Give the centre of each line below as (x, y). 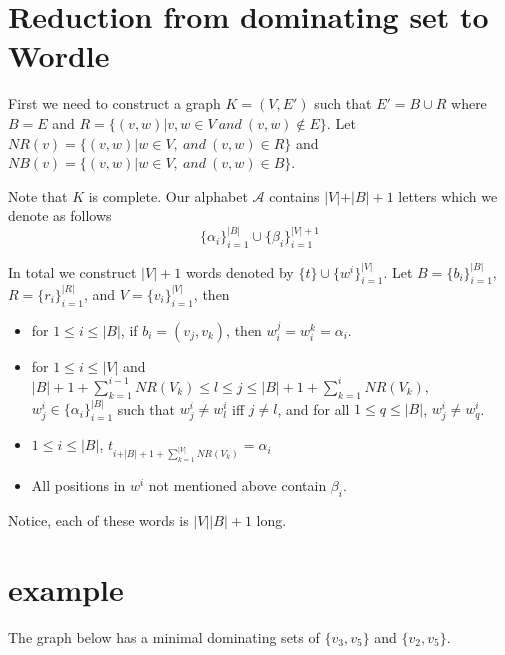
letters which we (448, 195)
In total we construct (72, 271)
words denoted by (239, 271)
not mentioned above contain (237, 485)
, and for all (313, 408)
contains (294, 195)
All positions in (78, 485)
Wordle (59, 55)
